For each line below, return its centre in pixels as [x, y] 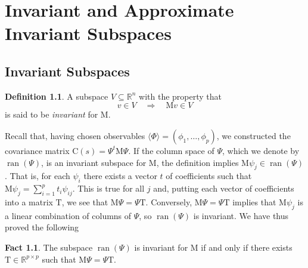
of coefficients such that [209, 176]
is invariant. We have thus [241, 215]
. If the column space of [171, 150]
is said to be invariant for [52, 114]
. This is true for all [108, 188]
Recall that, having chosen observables [75, 135]
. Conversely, [169, 201]
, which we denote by [261, 150]
